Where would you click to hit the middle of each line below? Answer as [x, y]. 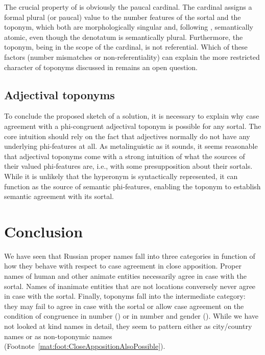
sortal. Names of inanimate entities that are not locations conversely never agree [130, 286]
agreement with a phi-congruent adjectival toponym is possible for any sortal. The [133, 126]
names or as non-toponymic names [58, 336]
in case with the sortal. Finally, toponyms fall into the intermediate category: [125, 296]
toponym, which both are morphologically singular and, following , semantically [129, 27]
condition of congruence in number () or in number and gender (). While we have [131, 316]
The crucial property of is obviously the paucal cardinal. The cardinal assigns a [128, 7]
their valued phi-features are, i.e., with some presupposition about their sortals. [128, 166]
